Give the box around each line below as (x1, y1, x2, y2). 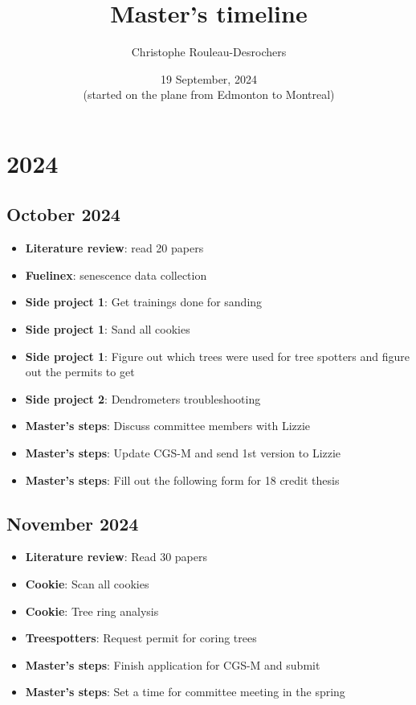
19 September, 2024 (161, 70, 257, 87)
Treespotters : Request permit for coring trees (25, 629, 257, 646)
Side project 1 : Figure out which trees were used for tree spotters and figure (25, 347, 410, 364)
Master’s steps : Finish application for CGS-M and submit (25, 656, 320, 673)
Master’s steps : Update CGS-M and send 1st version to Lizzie (25, 445, 341, 461)
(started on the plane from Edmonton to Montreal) (83, 86, 335, 103)
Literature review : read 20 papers (25, 240, 204, 256)
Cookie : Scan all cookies (25, 576, 149, 592)
